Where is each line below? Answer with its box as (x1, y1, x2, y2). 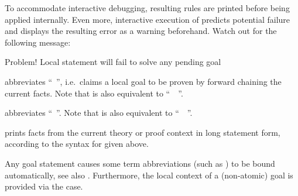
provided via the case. (5, 180, 83, 192)
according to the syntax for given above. (5, 137, 149, 150)
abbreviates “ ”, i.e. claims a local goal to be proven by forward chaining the (5, 75, 282, 87)
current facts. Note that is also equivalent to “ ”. (5, 87, 183, 99)
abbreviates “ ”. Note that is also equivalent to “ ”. (5, 106, 193, 119)
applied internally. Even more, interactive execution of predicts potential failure (5, 13, 290, 25)
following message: (5, 36, 71, 48)
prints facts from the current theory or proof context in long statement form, (5, 126, 280, 138)
